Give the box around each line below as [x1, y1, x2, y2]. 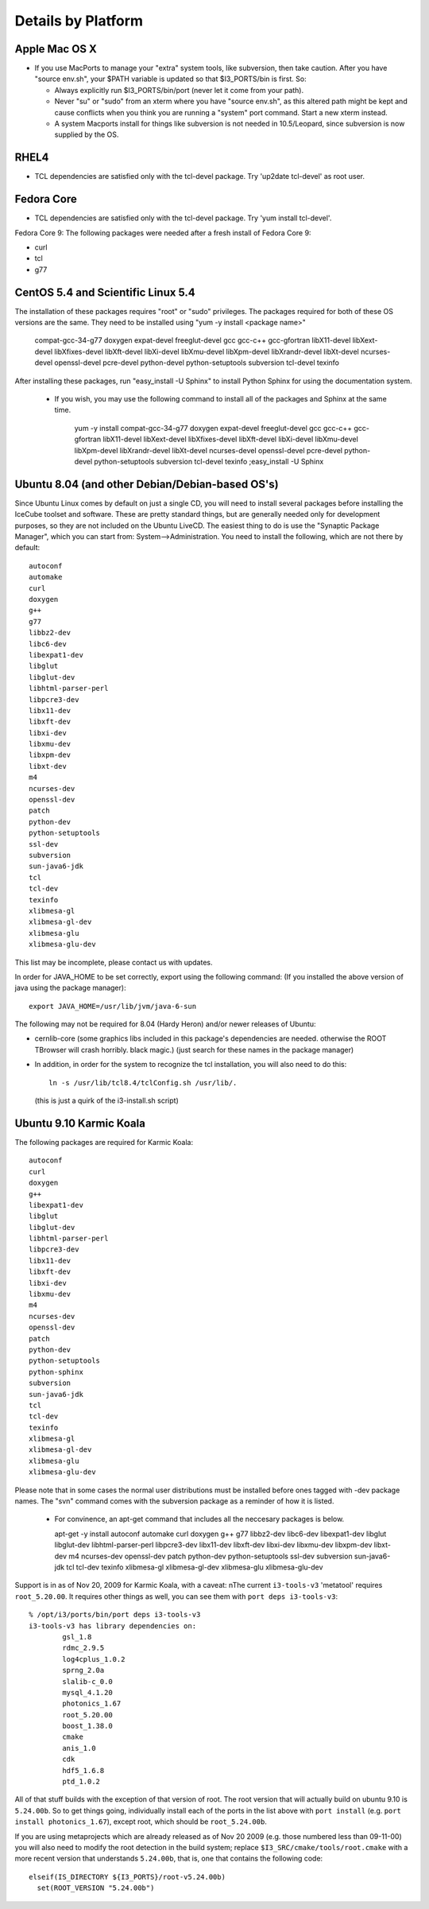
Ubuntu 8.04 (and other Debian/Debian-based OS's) [14, 477, 279, 491]
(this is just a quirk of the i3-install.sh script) [34, 1096, 179, 1105]
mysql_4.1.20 [62, 1688, 113, 1697]
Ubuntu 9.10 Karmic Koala [14, 1116, 146, 1130]
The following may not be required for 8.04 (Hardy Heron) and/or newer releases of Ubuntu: [14, 1019, 316, 1029]
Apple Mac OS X [14, 42, 97, 56]
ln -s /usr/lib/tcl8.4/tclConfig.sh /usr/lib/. [48, 1078, 238, 1087]
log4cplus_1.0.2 [62, 1655, 126, 1663]
